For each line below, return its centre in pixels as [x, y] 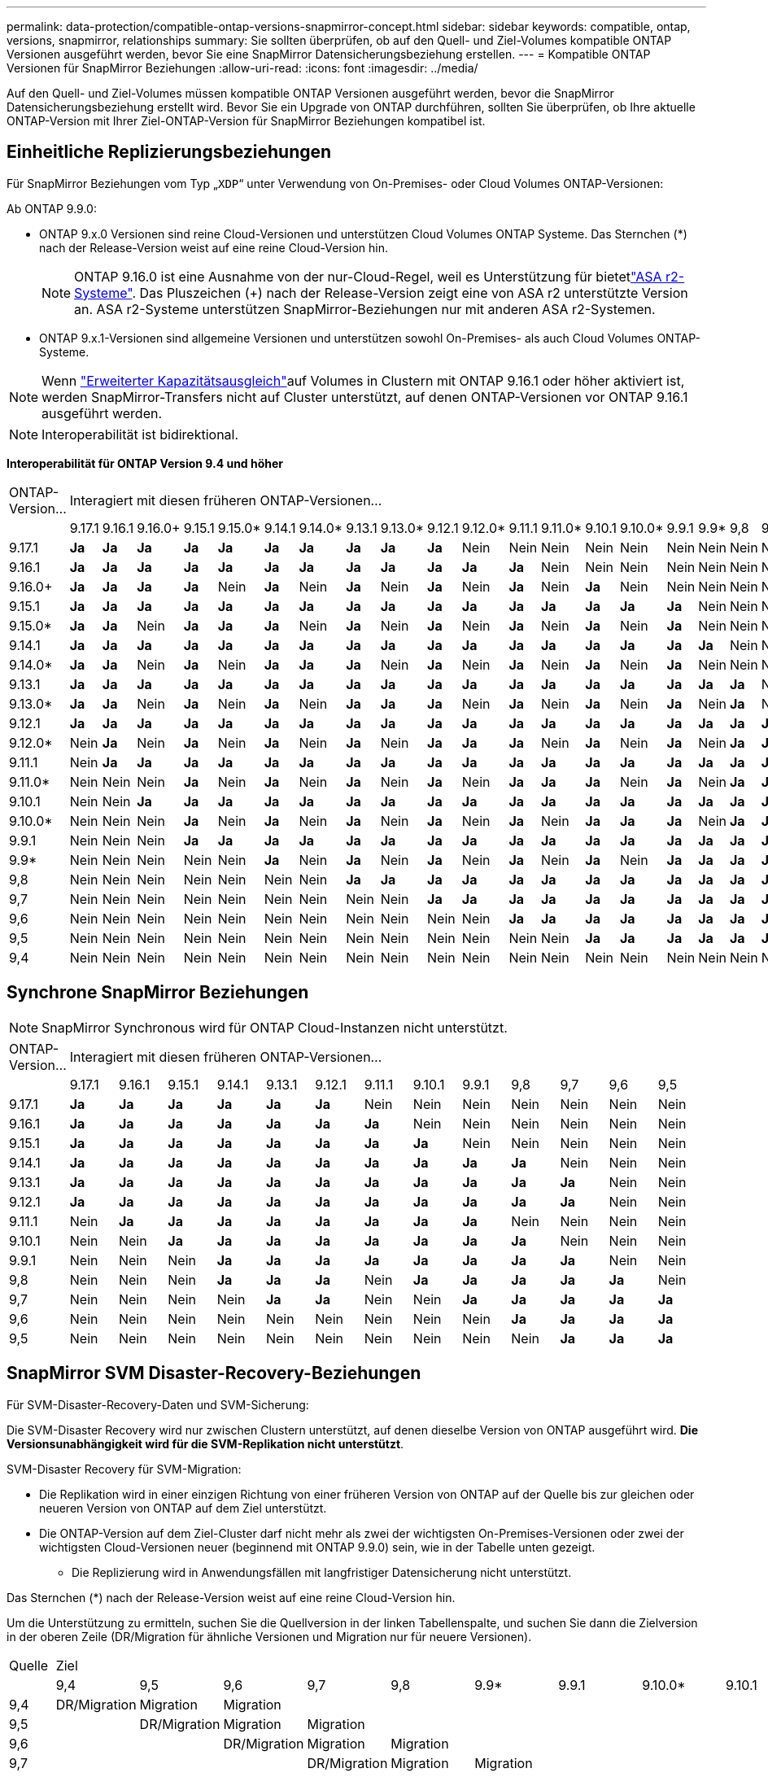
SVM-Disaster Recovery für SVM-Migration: [124, 1469]
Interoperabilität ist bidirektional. [140, 434]
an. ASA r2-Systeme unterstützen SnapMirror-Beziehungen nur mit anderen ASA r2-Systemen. [365, 309]
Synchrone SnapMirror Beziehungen [158, 993]
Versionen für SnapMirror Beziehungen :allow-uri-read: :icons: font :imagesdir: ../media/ [242, 68]
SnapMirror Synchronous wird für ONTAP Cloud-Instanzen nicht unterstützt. [275, 1027]
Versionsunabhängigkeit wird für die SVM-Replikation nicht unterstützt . [205, 1443]
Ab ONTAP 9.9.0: [52, 208]
